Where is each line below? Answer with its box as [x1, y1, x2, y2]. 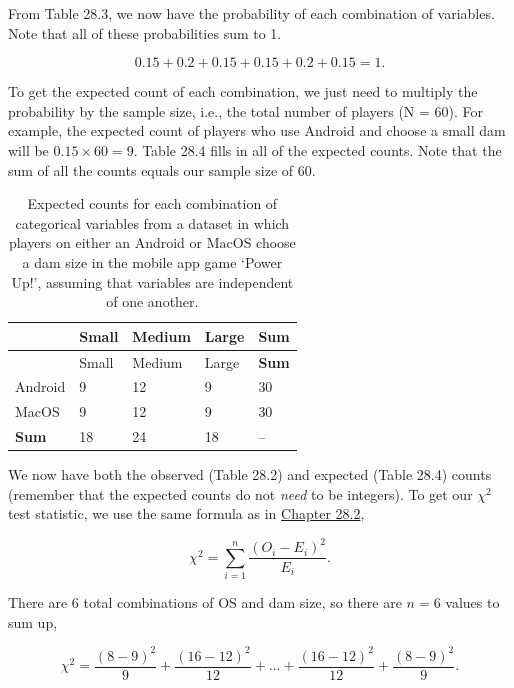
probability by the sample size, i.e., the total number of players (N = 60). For [8, 100, 484, 121]
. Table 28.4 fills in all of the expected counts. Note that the [133, 139, 502, 160]
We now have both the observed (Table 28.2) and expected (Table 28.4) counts [8, 464, 492, 485]
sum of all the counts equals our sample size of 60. [8, 159, 316, 180]
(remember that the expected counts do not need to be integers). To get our [8, 483, 473, 504]
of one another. [106, 291, 199, 312]
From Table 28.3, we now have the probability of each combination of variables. [8, 3, 495, 23]
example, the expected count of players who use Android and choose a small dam [8, 120, 506, 141]
